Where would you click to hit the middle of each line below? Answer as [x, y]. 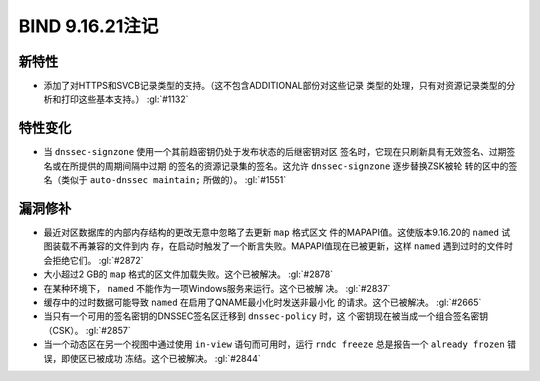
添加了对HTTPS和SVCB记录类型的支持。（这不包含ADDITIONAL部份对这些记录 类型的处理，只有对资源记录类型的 [275, 86]
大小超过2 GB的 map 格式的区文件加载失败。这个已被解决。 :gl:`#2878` [188, 274]
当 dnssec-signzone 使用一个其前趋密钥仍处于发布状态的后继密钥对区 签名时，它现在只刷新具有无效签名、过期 [275, 152]
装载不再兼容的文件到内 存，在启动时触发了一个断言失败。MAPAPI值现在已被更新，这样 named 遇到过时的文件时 [282, 246]
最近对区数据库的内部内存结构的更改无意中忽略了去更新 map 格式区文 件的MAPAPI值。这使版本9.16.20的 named [271, 232]
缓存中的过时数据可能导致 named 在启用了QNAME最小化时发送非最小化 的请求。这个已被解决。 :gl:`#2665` [262, 302]
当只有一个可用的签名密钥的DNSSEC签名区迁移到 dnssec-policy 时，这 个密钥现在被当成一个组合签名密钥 [266, 316]
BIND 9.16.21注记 [88, 26]
